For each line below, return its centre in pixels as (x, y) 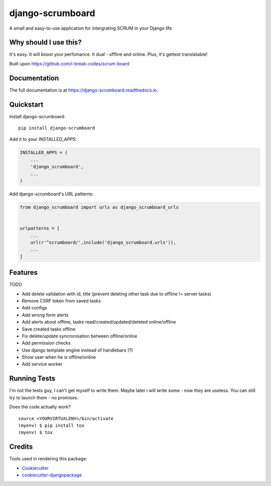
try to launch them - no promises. (44, 397)
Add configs (34, 308)
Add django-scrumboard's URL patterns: (51, 194)
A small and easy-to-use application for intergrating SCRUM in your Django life (91, 28)
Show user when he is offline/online (59, 357)
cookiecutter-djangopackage (52, 475)
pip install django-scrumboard (57, 128)
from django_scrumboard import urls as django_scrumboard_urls (99, 207)
